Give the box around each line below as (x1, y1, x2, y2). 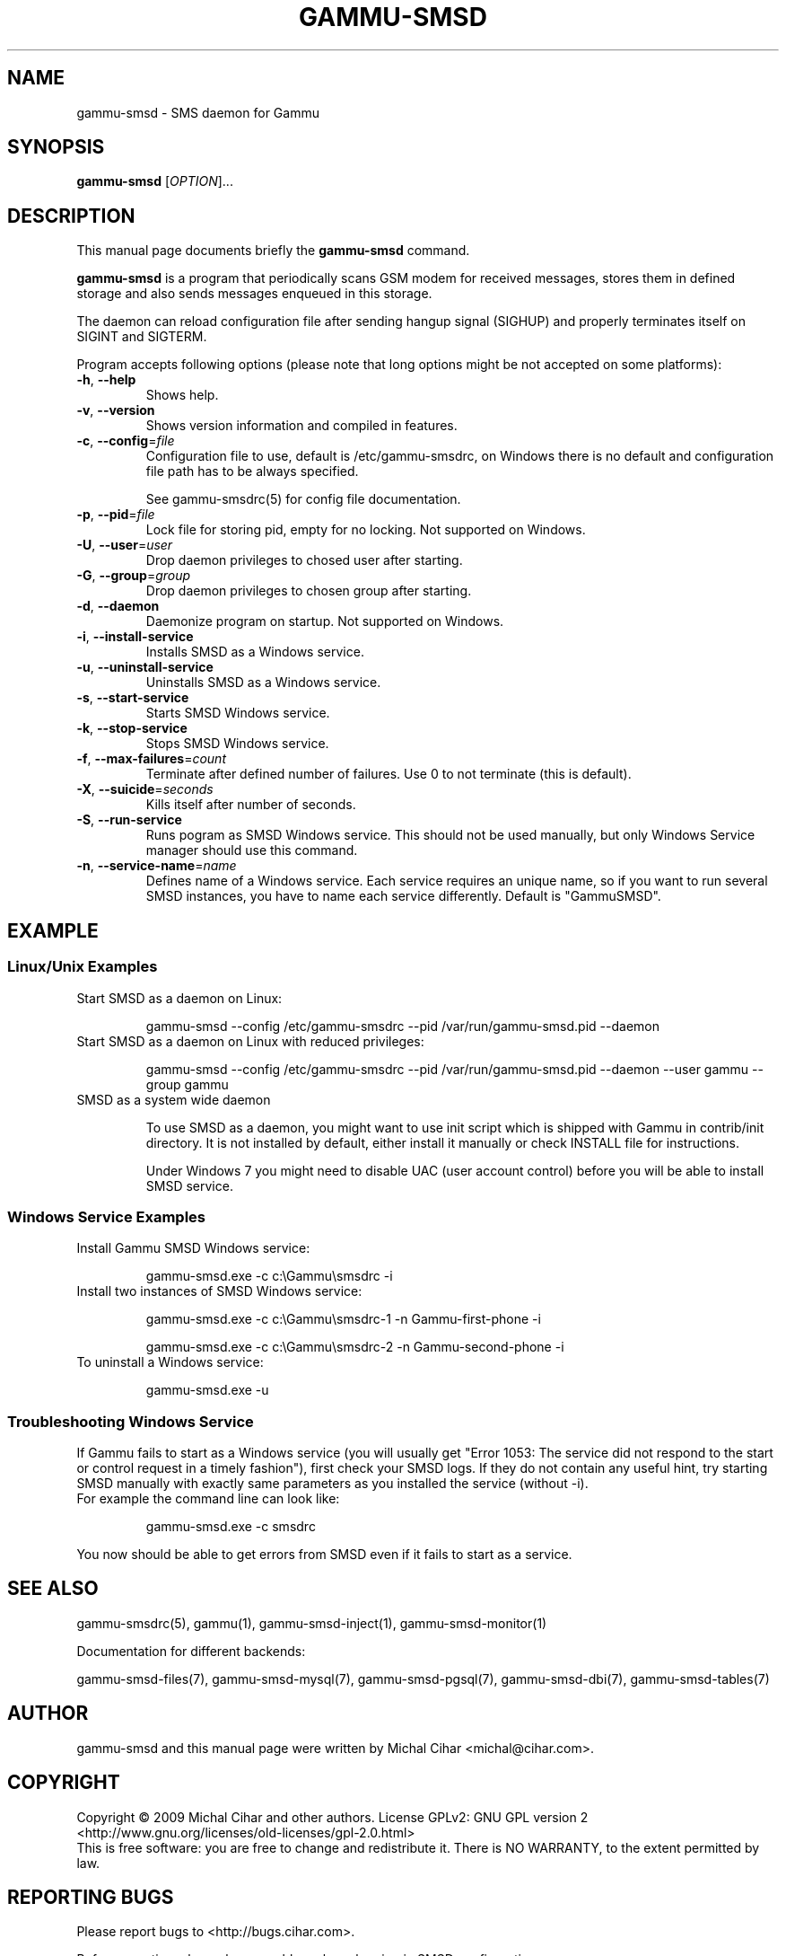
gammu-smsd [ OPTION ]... (76, 173, 233, 189)
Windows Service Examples (7, 1207, 205, 1226)
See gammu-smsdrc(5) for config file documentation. (145, 491, 461, 507)
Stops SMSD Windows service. (145, 736, 329, 752)
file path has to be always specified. (145, 463, 359, 480)
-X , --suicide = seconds (76, 781, 214, 797)
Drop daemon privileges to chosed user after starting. (145, 552, 463, 568)
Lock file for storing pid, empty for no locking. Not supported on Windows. (145, 522, 586, 538)
